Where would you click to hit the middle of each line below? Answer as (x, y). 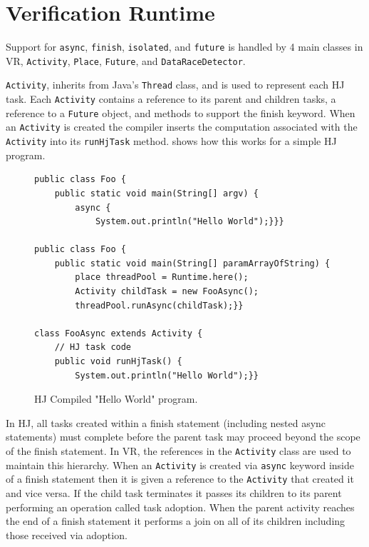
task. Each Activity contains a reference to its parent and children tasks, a (171, 99)
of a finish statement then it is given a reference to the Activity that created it (180, 479)
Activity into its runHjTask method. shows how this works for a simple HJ (171, 141)
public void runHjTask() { (118, 362)
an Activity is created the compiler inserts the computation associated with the (182, 127)
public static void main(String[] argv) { (156, 193)
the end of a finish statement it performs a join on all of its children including (176, 521)
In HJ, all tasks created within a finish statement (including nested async (166, 422)
